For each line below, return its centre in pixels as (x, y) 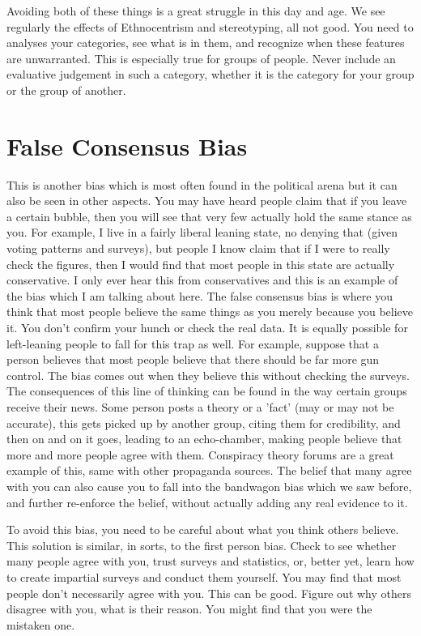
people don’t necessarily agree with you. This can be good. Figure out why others (209, 593)
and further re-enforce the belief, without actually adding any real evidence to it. (207, 502)
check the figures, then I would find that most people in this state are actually (201, 264)
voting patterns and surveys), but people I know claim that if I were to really (198, 248)
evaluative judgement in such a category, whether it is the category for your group (210, 74)
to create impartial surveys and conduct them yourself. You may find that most (204, 576)
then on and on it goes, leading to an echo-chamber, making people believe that (204, 439)
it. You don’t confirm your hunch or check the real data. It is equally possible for (207, 328)
